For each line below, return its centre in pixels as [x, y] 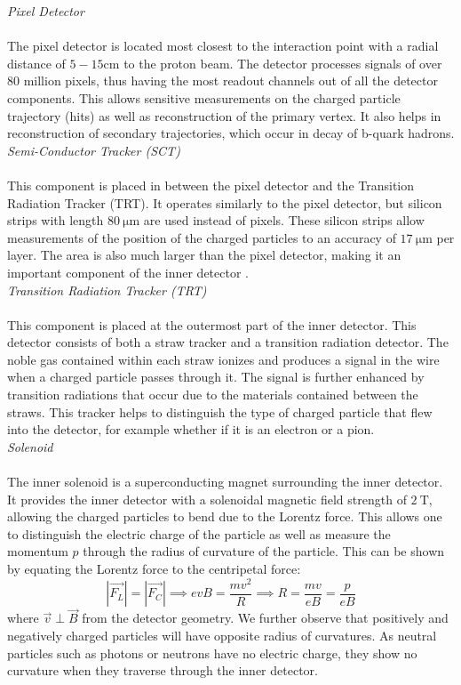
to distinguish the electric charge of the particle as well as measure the [199, 533]
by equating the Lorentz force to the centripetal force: [154, 568]
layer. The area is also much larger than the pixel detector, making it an [204, 255]
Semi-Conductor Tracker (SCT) [94, 150]
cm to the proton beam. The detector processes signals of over [273, 63]
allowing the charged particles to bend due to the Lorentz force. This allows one [225, 516]
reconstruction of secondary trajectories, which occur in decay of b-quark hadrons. [231, 133]
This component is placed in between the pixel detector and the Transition [211, 185]
